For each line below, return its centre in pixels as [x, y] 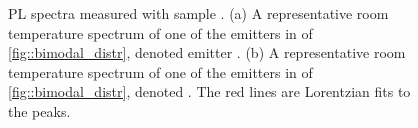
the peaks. [39, 110]
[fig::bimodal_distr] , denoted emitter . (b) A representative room [207, 52]
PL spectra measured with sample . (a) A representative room [198, 13]
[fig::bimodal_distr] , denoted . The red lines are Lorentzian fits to [209, 91]
